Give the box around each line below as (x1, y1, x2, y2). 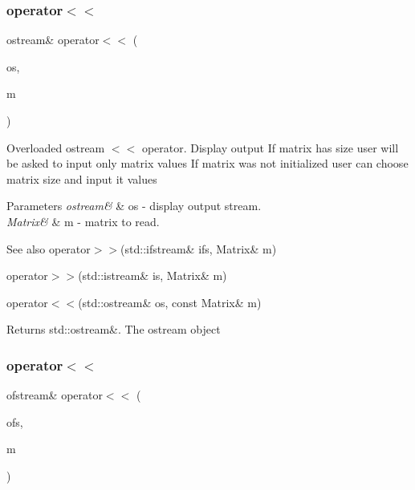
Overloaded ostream (6, 139, 105, 156)
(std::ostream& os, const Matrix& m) (78, 294, 262, 310)
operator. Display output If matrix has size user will (141, 139, 399, 156)
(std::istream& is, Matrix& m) (78, 267, 227, 284)
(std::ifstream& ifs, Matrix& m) (120, 240, 277, 257)
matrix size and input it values (6, 170, 157, 187)
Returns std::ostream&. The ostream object (6, 321, 221, 338)
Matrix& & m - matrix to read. (6, 213, 160, 229)
